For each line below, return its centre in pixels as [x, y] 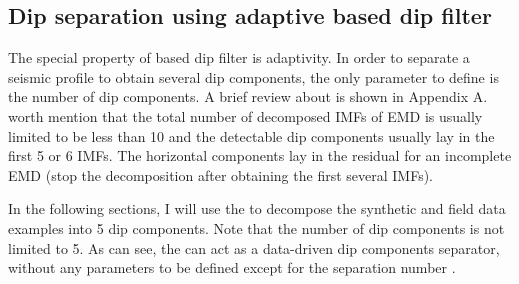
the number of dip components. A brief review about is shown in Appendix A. [248, 96]
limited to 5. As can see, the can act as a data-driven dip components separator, [254, 247]
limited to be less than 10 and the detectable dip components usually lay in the [251, 135]
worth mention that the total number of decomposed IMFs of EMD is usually [245, 115]
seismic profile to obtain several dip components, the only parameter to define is [253, 76]
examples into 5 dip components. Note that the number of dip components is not [256, 227]
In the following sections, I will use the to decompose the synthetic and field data [257, 208]
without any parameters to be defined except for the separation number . [232, 267]
